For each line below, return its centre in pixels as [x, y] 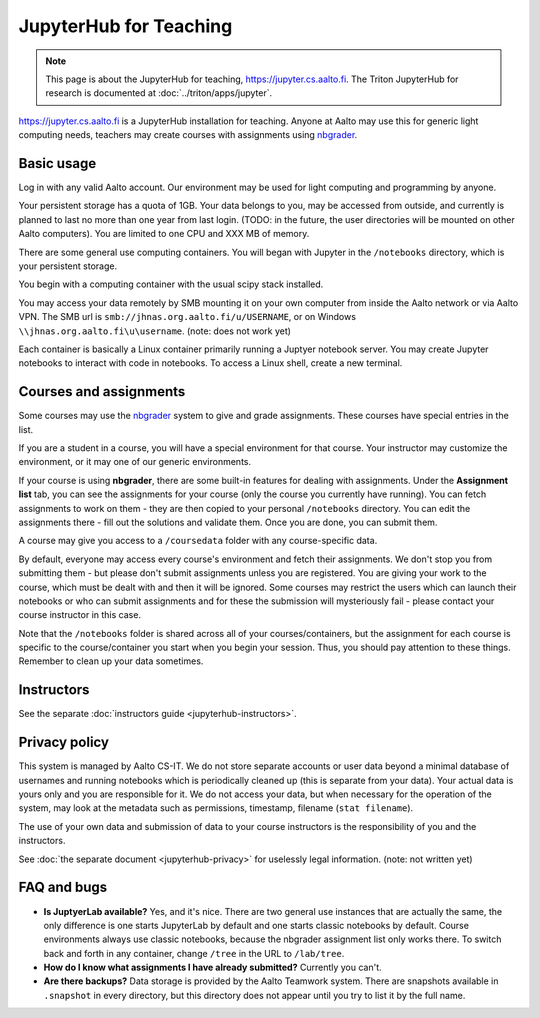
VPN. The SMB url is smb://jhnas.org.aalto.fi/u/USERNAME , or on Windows [187, 317]
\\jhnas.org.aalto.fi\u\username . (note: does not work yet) [155, 331]
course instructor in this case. [80, 615]
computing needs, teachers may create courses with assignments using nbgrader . [188, 135]
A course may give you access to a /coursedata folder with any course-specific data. [198, 541]
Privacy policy [64, 742]
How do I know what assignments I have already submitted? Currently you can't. [212, 967]
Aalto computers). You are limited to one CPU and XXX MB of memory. [164, 234]
